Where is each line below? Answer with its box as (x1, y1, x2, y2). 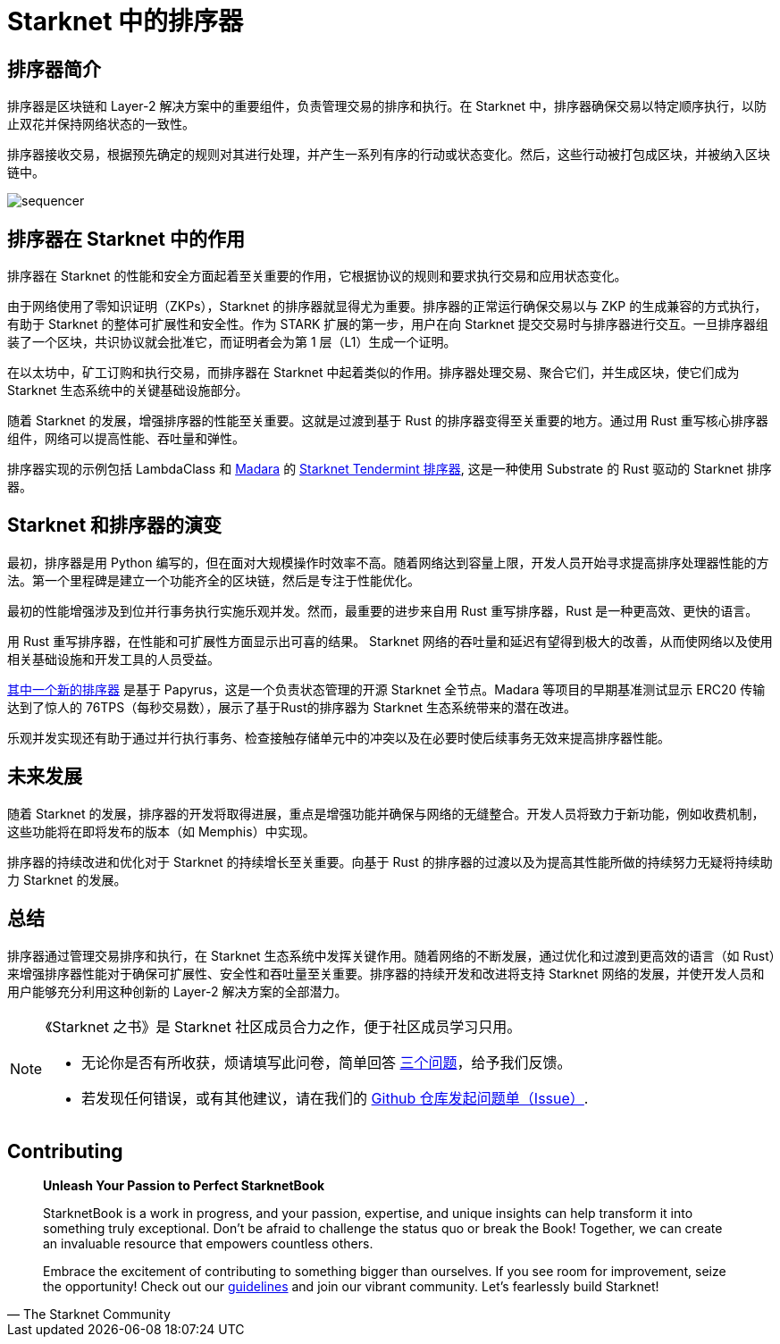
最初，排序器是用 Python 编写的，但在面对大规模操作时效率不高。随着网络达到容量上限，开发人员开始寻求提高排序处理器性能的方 (7, 554, 769, 570)
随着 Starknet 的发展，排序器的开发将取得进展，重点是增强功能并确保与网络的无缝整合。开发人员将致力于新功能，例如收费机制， (7, 805, 765, 821)
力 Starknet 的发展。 (7, 871, 127, 887)
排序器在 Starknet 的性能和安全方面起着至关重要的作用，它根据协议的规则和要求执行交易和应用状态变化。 (7, 268, 627, 284)
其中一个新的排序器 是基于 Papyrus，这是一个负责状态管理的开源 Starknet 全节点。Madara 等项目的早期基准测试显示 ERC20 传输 (7, 681, 766, 697)
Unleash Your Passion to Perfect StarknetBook (43, 1178, 325, 1194)
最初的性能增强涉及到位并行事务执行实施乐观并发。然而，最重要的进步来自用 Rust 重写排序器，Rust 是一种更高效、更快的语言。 (7, 602, 759, 618)
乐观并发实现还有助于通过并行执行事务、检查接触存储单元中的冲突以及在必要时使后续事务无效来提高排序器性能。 (7, 729, 670, 745)
